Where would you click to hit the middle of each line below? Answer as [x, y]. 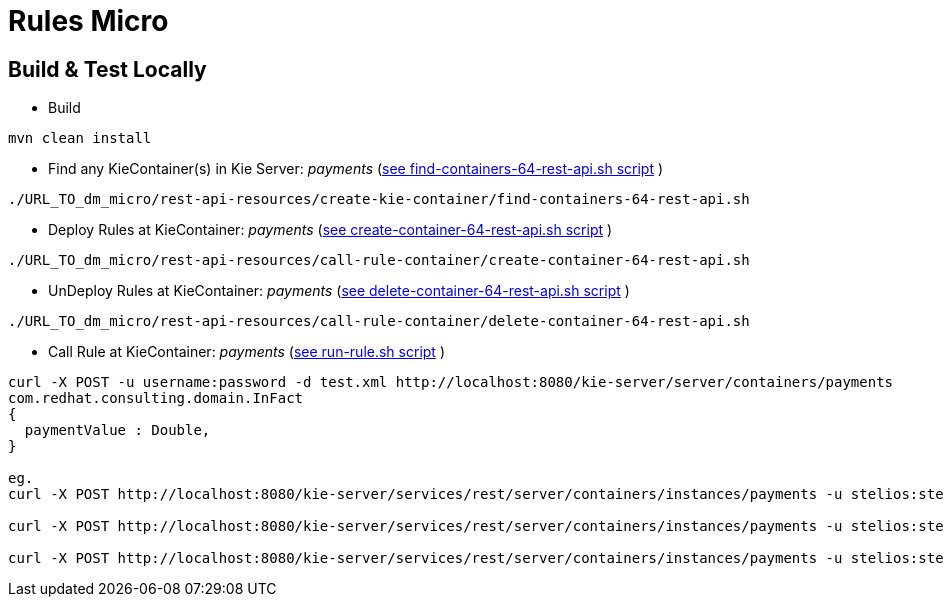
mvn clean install [80, 138]
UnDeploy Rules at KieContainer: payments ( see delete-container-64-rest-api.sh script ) [339, 291]
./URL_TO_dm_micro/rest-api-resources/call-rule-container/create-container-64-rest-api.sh [379, 260]
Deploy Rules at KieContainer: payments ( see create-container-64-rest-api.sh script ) [330, 230]
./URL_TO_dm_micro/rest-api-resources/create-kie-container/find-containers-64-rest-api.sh [379, 199]
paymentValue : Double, [117, 430]
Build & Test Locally [107, 69]
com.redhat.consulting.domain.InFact [156, 398]
